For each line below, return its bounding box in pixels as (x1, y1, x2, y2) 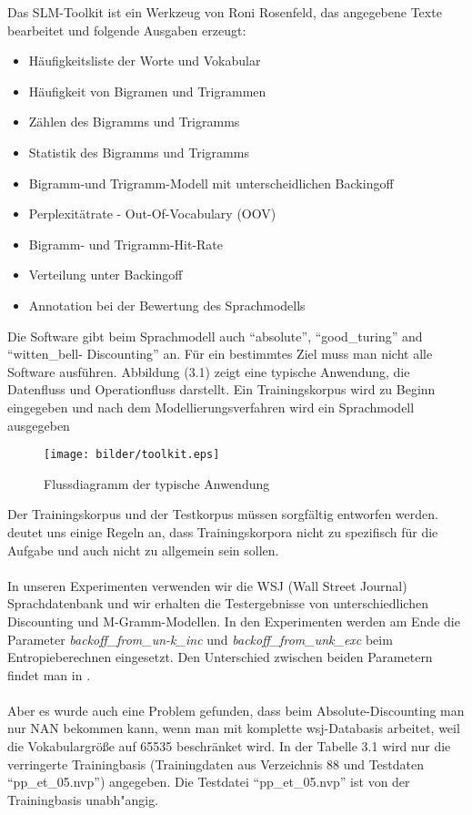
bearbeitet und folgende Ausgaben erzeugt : (7, 20, 246, 39)
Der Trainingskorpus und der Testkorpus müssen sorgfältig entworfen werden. (7, 504, 438, 524)
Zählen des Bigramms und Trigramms (28, 112, 240, 131)
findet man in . (7, 665, 91, 684)
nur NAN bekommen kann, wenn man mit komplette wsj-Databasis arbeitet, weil (7, 718, 460, 738)
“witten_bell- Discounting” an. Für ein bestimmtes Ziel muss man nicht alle (7, 344, 433, 363)
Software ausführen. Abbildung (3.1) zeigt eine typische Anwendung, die (7, 362, 410, 381)
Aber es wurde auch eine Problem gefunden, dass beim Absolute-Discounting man (7, 700, 465, 719)
